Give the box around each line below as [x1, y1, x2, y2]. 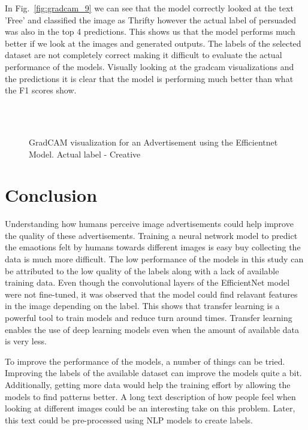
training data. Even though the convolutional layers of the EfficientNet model [5, 276, 290, 289]
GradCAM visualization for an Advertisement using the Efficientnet [29, 135, 278, 148]
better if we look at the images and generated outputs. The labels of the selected [5, 37, 301, 49]
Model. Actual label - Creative [29, 147, 141, 160]
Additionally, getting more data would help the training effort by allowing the [5, 378, 291, 390]
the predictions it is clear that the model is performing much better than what [5, 72, 294, 84]
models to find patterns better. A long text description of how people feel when [5, 390, 296, 402]
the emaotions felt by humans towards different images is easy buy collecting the [5, 241, 301, 253]
